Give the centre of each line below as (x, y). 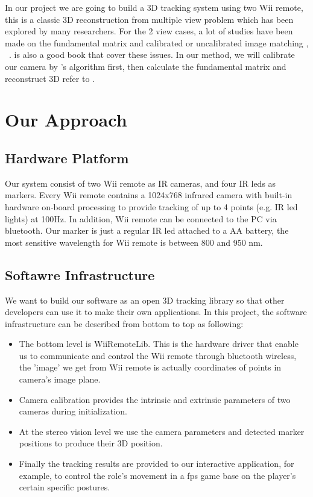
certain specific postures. (65, 487)
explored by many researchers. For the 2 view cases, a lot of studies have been (149, 31)
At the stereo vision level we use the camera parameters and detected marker (162, 431)
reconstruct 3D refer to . (50, 78)
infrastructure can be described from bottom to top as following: (124, 323)
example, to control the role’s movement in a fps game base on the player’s (157, 475)
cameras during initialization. (73, 411)
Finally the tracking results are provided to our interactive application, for (156, 464)
